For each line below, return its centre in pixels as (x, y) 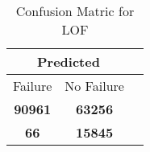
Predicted (69, 62)
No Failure (94, 86)
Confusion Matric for (75, 11)
